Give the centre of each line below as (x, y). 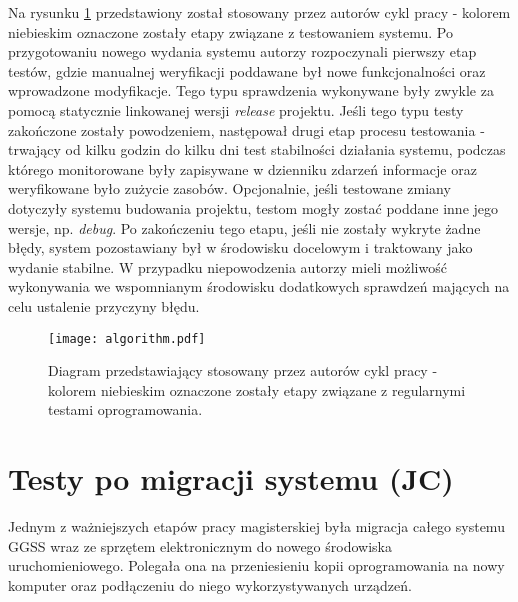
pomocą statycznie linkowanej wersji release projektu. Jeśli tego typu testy (236, 109)
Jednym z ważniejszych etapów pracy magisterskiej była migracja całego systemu (256, 526)
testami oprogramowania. (125, 409)
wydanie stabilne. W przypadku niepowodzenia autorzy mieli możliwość (227, 266)
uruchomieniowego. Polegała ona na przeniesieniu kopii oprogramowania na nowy (256, 565)
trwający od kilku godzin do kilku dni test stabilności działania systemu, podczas (257, 149)
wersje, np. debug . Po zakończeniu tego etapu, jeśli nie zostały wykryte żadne (244, 227)
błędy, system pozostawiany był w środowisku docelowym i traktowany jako (240, 247)
